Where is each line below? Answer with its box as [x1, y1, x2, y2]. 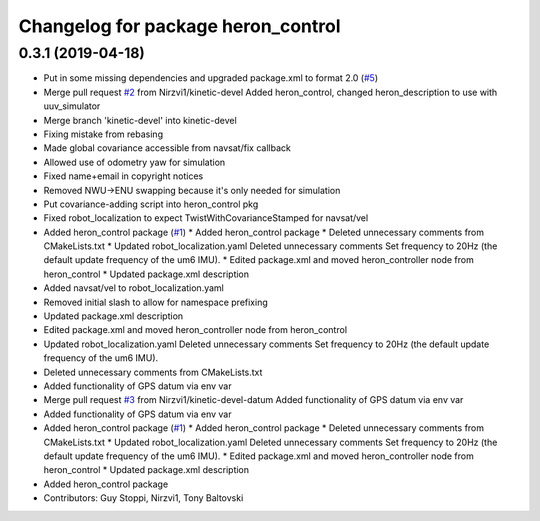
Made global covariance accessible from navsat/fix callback [43, 142, 292, 154]
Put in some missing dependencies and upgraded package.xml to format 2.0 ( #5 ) [43, 72, 379, 84]
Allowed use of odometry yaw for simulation [43, 156, 226, 168]
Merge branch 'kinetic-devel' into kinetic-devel [43, 114, 237, 126]
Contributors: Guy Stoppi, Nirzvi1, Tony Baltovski [43, 492, 244, 504]
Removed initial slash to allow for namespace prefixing [43, 296, 269, 308]
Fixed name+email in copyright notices [43, 170, 204, 182]
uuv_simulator [43, 100, 101, 112]
